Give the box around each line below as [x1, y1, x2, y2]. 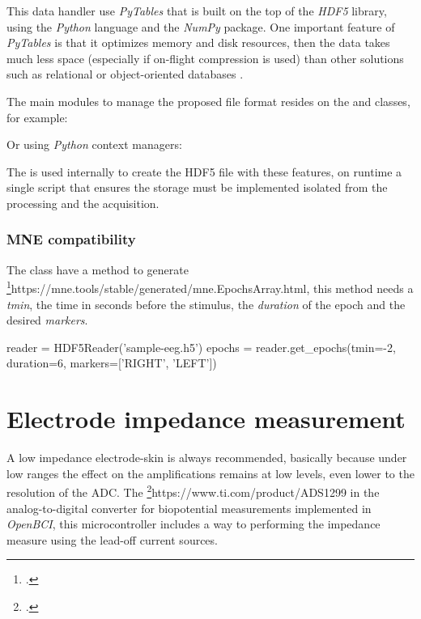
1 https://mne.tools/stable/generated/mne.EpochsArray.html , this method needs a [6, 278, 414, 296]
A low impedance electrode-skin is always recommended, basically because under [6, 449, 407, 466]
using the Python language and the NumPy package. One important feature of [6, 18, 395, 35]
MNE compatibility [6, 229, 136, 249]
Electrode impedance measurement [6, 402, 406, 435]
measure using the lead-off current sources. [6, 531, 218, 548]
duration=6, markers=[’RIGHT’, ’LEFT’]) [6, 354, 217, 371]
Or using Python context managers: [6, 136, 182, 153]
